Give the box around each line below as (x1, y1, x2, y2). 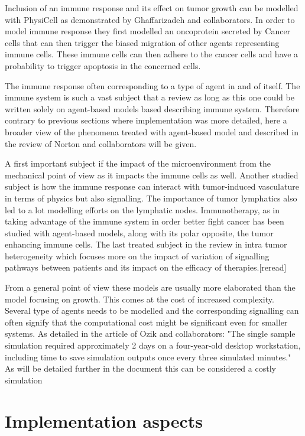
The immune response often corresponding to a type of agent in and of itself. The (5, 79, 300, 92)
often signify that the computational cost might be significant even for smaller (5, 315, 288, 328)
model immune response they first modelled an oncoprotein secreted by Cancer (5, 25, 291, 37)
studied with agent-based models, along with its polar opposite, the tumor (5, 226, 274, 239)
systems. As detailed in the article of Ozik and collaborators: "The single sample (5, 327, 296, 340)
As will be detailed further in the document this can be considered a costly (5, 362, 276, 375)
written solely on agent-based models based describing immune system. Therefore (5, 102, 300, 115)
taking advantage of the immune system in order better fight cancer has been (5, 215, 284, 227)
